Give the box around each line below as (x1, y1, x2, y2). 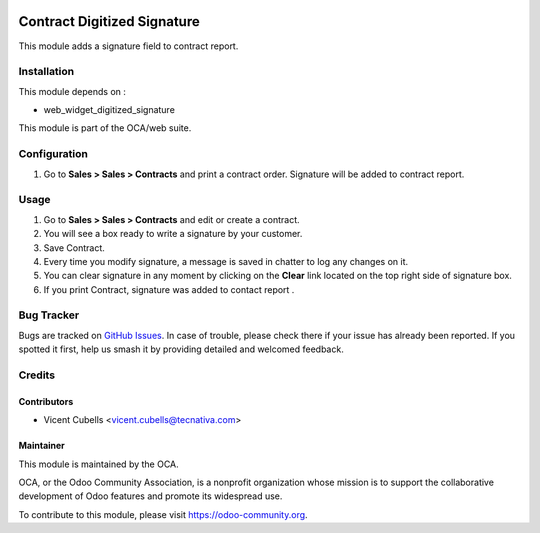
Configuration (18, 147, 89, 161)
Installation (18, 65, 75, 79)
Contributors (18, 395, 74, 407)
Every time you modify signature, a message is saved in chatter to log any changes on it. (43, 255, 409, 267)
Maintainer (18, 440, 65, 452)
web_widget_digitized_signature (43, 104, 175, 116)
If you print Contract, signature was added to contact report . (43, 283, 295, 295)
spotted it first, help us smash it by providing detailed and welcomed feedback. (18, 343, 344, 355)
